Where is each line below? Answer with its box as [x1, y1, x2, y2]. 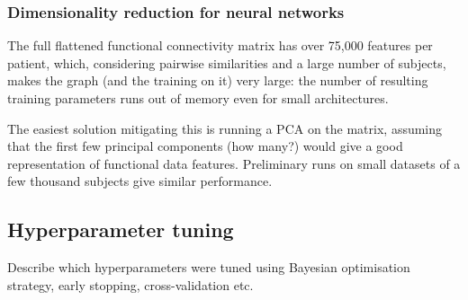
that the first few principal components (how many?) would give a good [7, 137, 403, 155]
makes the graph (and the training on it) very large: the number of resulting [7, 71, 428, 90]
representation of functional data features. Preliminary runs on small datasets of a [7, 154, 461, 172]
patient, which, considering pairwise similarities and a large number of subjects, [7, 53, 446, 72]
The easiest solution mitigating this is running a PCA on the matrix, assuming [7, 119, 443, 137]
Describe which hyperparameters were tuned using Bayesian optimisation [7, 258, 410, 277]
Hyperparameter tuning [7, 216, 234, 243]
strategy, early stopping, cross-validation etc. [7, 275, 254, 294]
